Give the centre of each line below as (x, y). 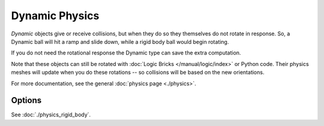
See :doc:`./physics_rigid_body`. (51, 115)
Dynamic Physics (55, 16)
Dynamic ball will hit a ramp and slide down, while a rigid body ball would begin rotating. (120, 41)
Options (26, 100)
